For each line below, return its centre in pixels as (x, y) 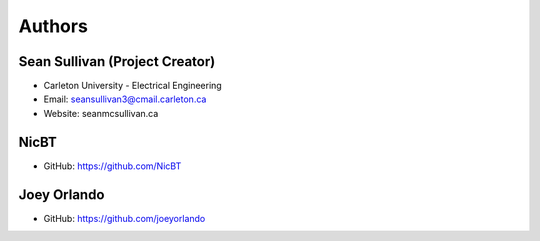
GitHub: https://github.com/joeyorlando (124, 218)
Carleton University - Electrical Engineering (132, 86)
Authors (53, 26)
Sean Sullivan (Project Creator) (117, 61)
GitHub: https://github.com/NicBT (112, 166)
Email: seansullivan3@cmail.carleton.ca (125, 99)
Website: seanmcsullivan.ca (101, 113)
